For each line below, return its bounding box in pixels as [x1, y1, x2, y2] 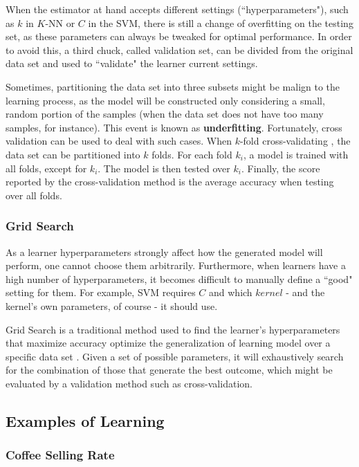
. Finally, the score [241, 161, 320, 175]
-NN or [45, 15, 75, 30]
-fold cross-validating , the [239, 134, 351, 148]
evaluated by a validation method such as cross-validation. [6, 376, 252, 390]
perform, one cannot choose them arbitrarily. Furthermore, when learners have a [6, 258, 346, 273]
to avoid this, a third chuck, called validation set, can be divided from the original [6, 42, 353, 57]
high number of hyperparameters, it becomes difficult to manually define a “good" [6, 271, 353, 286]
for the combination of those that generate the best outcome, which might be [6, 363, 333, 377]
